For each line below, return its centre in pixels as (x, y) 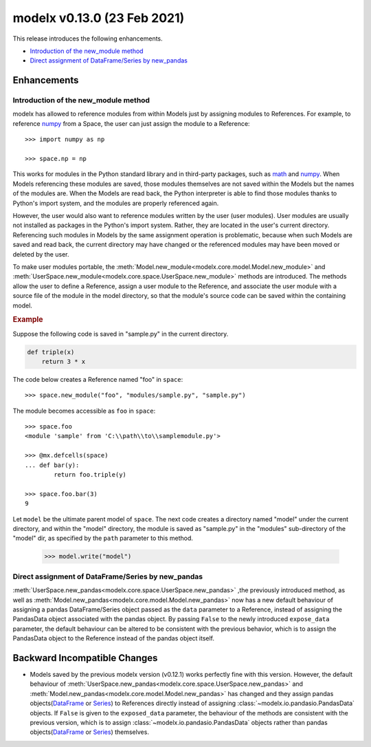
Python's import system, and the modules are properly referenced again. (116, 203)
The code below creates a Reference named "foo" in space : (98, 379)
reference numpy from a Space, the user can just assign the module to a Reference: (131, 123)
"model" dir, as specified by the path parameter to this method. (103, 538)
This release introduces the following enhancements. (88, 39)
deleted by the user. (41, 254)
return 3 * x (64, 361)
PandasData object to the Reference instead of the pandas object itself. (114, 638)
